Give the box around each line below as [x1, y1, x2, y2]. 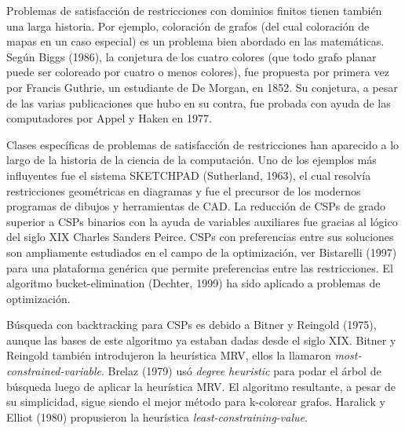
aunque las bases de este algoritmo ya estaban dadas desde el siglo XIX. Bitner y [6, 331, 396, 348]
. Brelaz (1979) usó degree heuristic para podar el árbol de [100, 363, 381, 379]
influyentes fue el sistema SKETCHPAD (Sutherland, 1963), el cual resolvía [6, 166, 371, 183]
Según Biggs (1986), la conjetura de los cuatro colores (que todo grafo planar [6, 48, 377, 64]
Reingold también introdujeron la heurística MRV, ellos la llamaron [6, 347, 331, 363]
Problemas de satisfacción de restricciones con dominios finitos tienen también [6, 2, 382, 18]
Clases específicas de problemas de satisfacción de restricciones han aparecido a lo [6, 136, 400, 152]
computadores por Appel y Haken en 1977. [6, 110, 212, 126]
